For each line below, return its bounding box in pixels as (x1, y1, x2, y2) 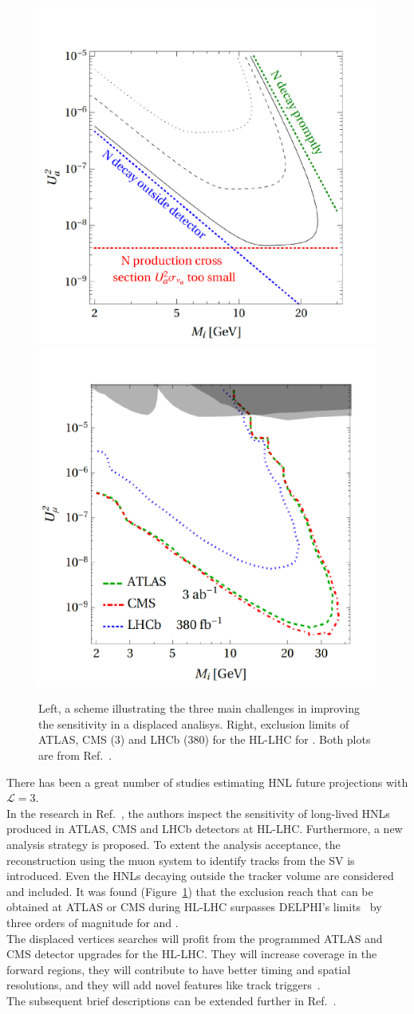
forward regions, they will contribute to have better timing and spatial (6, 961, 351, 977)
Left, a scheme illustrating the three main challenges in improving (38, 700, 361, 717)
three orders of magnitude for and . (6, 914, 179, 930)
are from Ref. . (38, 746, 112, 763)
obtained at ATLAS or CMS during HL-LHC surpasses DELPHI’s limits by (6, 898, 382, 915)
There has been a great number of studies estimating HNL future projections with (6, 773, 408, 790)
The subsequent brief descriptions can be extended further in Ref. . (6, 992, 337, 1008)
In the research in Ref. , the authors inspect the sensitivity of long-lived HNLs (6, 804, 390, 821)
